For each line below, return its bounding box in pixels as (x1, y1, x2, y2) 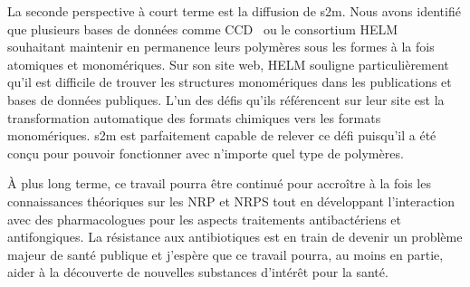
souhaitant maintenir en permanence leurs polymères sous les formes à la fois (7, 37, 435, 56)
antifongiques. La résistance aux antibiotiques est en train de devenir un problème (7, 227, 463, 246)
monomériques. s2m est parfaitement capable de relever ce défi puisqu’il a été (7, 126, 436, 145)
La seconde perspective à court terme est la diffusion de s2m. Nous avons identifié (7, 2, 461, 20)
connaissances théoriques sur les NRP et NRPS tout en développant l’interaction (7, 191, 456, 210)
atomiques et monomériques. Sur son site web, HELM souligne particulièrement (7, 54, 449, 73)
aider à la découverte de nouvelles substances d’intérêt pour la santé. (7, 263, 388, 282)
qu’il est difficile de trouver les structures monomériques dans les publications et (7, 72, 452, 91)
